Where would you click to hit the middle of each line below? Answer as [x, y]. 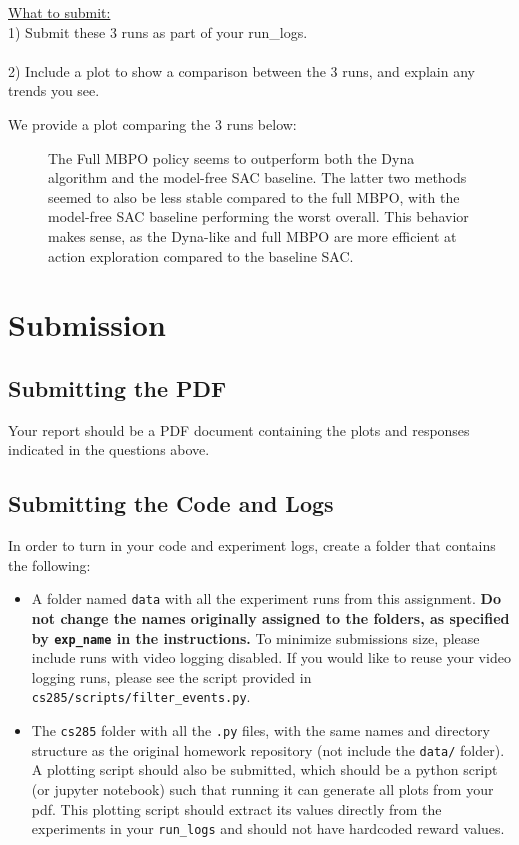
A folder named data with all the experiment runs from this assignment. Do [266, 598]
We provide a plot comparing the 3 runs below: [152, 123]
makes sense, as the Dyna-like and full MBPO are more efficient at [252, 235]
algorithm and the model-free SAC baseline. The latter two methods [257, 177]
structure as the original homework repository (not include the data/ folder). [268, 749]
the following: [49, 564]
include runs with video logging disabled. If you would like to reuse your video [271, 657]
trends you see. [54, 90]
